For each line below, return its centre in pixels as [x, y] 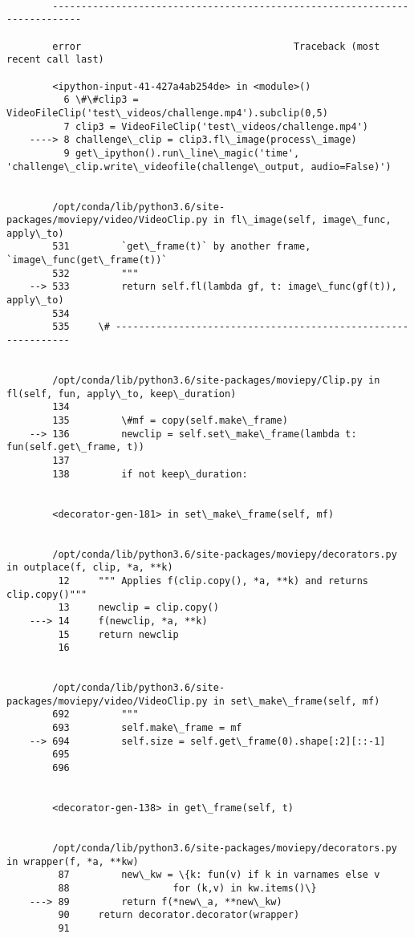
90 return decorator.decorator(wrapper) [179, 915]
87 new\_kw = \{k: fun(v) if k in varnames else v [219, 875]
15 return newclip [118, 634]
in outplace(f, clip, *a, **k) [90, 568]
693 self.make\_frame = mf [147, 728]
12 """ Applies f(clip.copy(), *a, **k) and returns [213, 581]
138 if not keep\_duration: [150, 474]
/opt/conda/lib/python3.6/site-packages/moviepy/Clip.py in [216, 381]
